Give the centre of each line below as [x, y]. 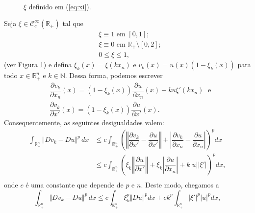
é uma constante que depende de [75, 184]
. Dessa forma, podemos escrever [114, 75]
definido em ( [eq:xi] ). [60, 6]
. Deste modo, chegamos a [180, 184]
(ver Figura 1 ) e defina [38, 65]
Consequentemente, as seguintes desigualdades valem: [84, 122]
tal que [73, 23]
